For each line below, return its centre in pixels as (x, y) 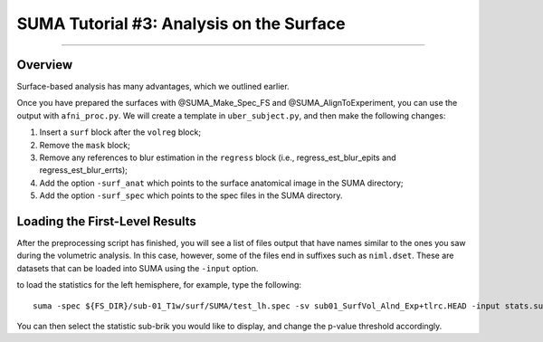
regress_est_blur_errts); (84, 170)
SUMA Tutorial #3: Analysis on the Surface (181, 24)
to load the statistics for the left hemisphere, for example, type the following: (159, 285)
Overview (45, 65)
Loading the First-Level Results (106, 221)
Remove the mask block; (85, 145)
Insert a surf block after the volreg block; (120, 132)
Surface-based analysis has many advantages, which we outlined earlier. (153, 87)
